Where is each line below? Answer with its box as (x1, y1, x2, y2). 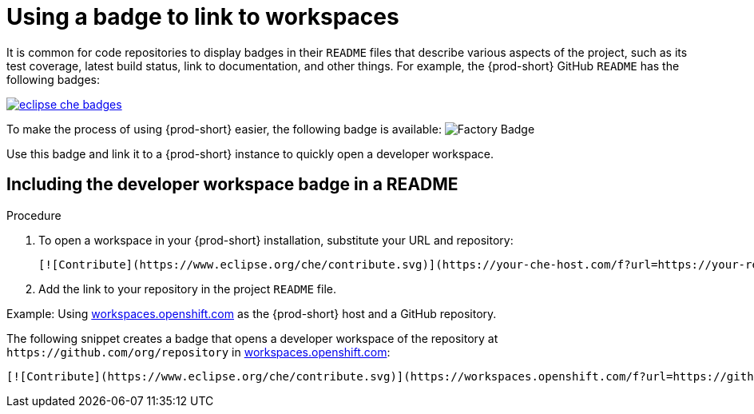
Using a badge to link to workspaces (6, 3, 399, 30)
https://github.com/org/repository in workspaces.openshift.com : (6, 344, 391, 359)
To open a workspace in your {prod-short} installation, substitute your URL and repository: (38, 233, 514, 247)
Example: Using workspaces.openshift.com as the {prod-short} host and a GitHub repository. (6, 306, 497, 320)
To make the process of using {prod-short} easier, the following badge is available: (6, 121, 442, 136)
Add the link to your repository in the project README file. (38, 281, 337, 296)
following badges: (6, 72, 101, 86)
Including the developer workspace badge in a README (6, 174, 458, 195)
